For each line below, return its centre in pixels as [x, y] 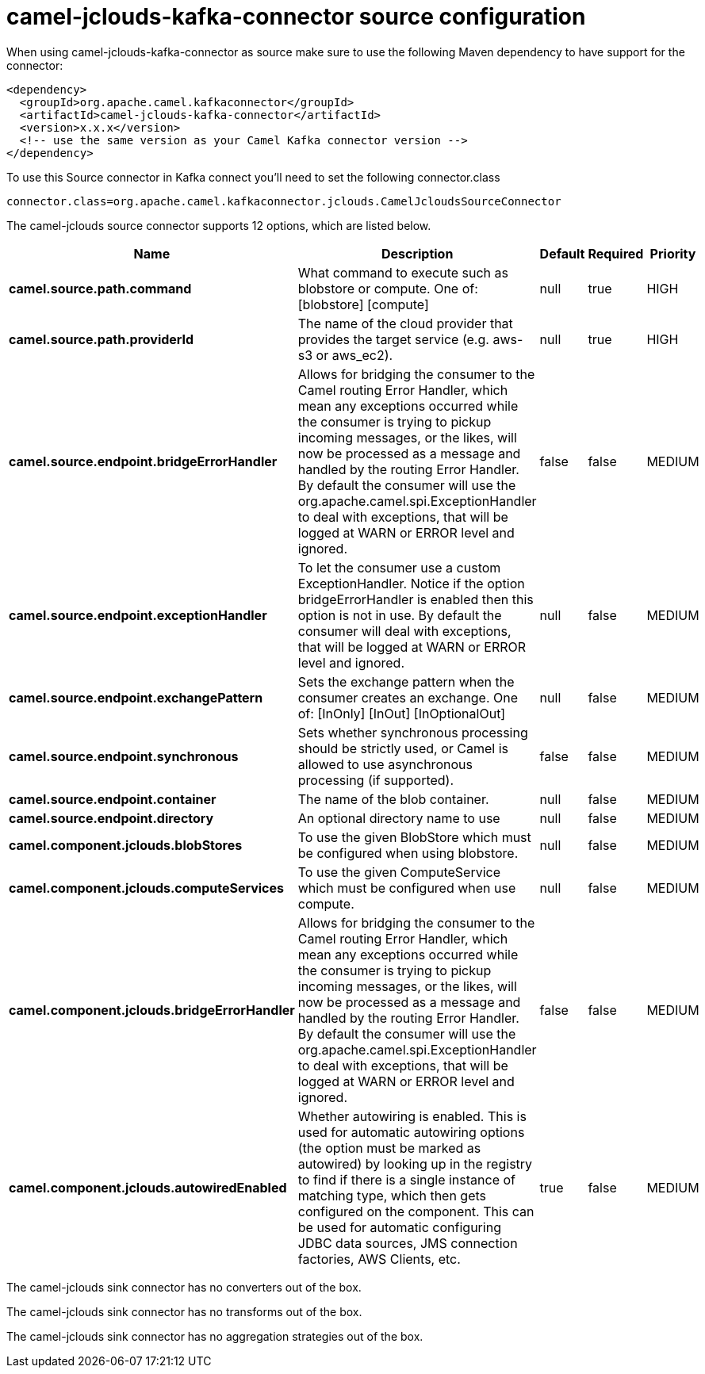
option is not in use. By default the [400, 615]
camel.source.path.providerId [102, 339]
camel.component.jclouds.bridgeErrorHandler [152, 1010]
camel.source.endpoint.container [113, 799]
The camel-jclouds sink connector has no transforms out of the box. [184, 1311]
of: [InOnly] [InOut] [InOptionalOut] [402, 713]
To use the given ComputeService [399, 872]
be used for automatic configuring [399, 1227]
